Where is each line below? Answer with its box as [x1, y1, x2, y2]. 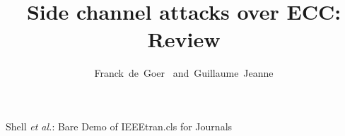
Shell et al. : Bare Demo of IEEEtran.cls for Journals [6, 118, 233, 133]
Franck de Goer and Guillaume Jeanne [94, 66, 274, 80]
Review [147, 25, 221, 54]
